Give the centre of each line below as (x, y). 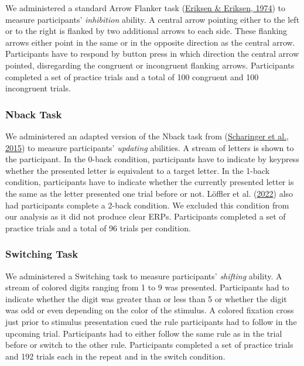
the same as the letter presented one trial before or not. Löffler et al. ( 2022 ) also (149, 193)
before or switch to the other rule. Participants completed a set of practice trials (149, 345)
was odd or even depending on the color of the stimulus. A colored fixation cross (150, 310)
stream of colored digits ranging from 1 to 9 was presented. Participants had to (147, 287)
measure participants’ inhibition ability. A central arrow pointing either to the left (153, 19)
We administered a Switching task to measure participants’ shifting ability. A (144, 276)
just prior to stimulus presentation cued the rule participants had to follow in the (151, 321)
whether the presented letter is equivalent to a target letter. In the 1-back (138, 170)
